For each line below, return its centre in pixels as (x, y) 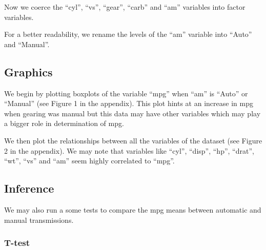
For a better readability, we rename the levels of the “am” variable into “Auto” (128, 34)
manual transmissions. (39, 220)
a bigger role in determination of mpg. (64, 123)
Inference (29, 188)
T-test (17, 243)
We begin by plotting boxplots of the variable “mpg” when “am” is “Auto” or (126, 93)
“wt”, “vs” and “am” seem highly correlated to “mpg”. (89, 161)
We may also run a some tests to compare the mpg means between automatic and (133, 209)
